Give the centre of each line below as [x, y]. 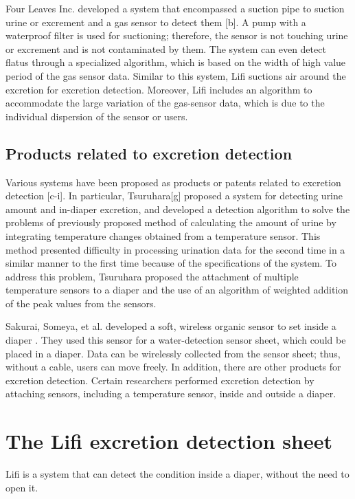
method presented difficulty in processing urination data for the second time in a [175, 249]
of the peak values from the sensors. [81, 303]
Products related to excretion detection [149, 153]
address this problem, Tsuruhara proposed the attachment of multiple [152, 276]
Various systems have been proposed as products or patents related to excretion [173, 182]
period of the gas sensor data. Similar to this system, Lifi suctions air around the [176, 75]
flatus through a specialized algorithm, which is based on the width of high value [176, 62]
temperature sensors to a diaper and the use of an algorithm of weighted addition [177, 290]
